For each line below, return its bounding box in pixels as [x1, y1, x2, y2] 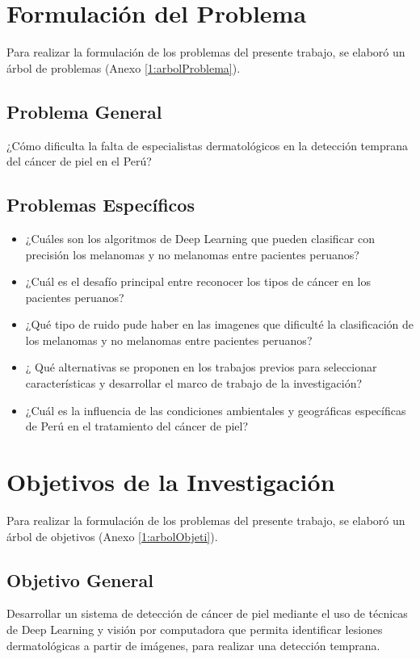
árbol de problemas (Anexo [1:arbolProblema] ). [6, 59, 241, 76]
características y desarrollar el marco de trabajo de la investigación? [25, 375, 363, 392]
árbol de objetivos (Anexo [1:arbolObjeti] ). [6, 527, 218, 544]
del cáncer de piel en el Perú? [6, 153, 152, 170]
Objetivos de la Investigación [6, 465, 335, 498]
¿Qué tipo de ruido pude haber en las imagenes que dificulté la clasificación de [25, 316, 414, 333]
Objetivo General [6, 567, 153, 592]
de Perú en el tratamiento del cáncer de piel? [25, 418, 249, 434]
